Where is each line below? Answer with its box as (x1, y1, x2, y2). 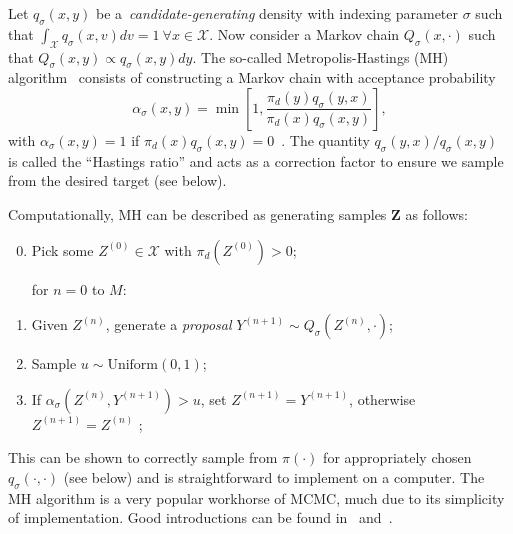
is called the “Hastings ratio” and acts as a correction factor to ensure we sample (8, 150, 504, 171)
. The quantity (281, 129, 370, 150)
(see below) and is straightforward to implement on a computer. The (63, 466, 485, 487)
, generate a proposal (105, 314, 232, 335)
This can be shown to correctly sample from (8, 447, 278, 468)
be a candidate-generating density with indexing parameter (95, 3, 458, 23)
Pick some (31, 239, 94, 260)
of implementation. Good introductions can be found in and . (8, 507, 393, 528)
